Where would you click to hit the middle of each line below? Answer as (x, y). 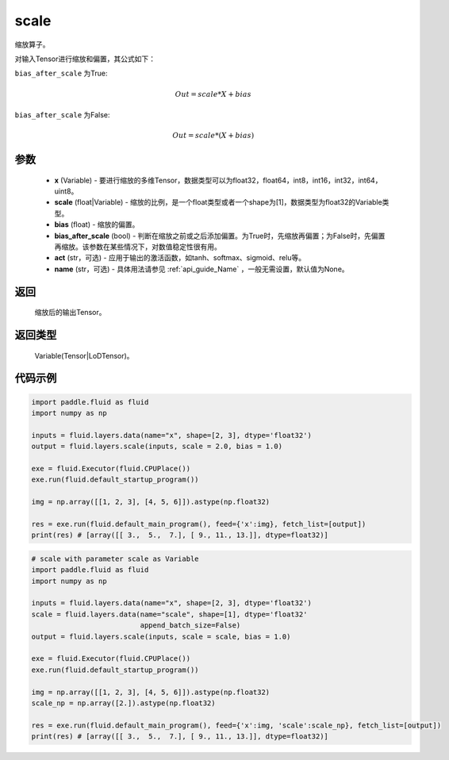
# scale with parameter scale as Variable (115, 558)
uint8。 (66, 191)
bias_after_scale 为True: (61, 73)
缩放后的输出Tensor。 (70, 313)
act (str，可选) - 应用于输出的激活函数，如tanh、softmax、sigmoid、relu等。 (180, 258)
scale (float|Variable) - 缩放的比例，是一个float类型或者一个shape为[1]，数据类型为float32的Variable (218, 202)
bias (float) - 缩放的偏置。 (97, 225)
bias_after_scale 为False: (62, 114)
